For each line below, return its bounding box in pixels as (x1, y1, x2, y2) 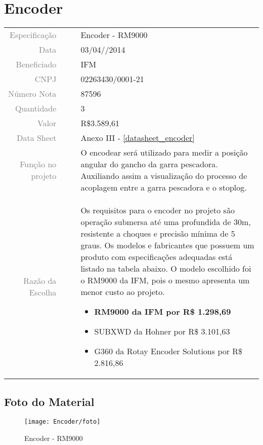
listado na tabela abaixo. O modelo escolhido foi (80, 263, 251, 275)
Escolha (29, 286, 57, 299)
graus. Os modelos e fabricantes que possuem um (80, 239, 254, 251)
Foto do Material (4, 393, 95, 409)
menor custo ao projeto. (80, 286, 165, 298)
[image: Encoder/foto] (24, 418, 101, 426)
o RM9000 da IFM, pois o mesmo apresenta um (80, 274, 250, 286)
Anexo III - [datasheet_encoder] (80, 132, 195, 144)
